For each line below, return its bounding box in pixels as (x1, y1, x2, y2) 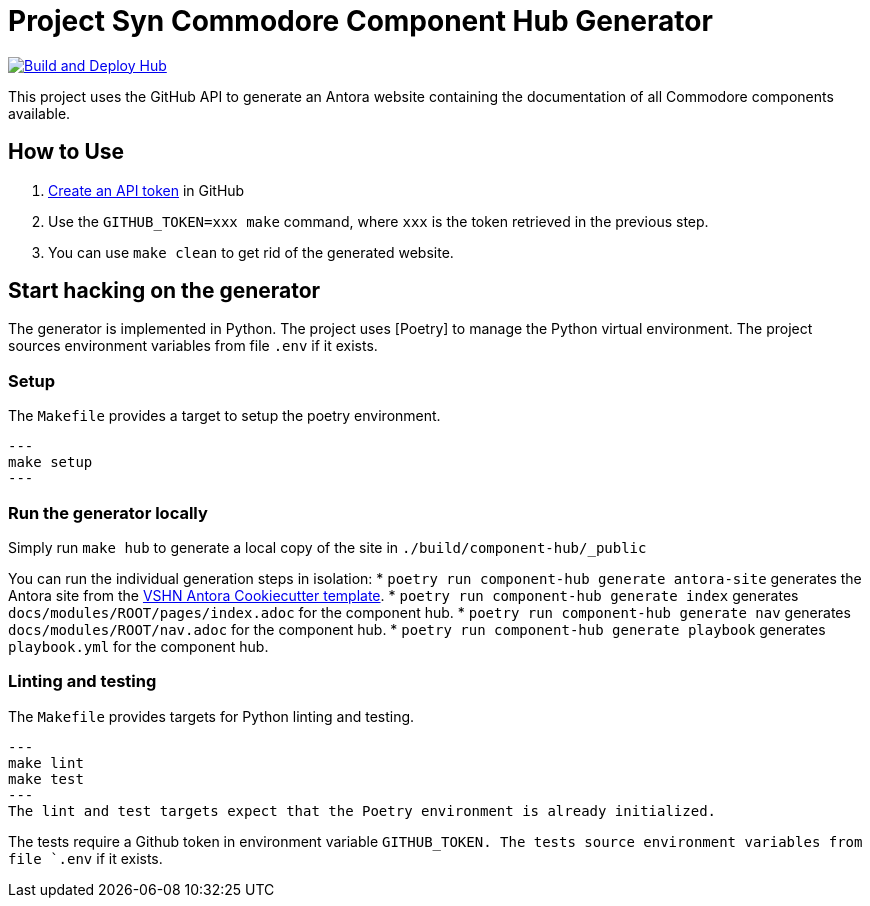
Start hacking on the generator (8, 278, 321, 304)
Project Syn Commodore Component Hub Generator (8, 4, 713, 38)
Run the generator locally (8, 502, 208, 523)
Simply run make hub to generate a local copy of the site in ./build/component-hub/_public (8, 538, 647, 556)
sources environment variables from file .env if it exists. (8, 337, 378, 355)
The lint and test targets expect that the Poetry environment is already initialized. (8, 802, 717, 819)
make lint (8, 754, 84, 771)
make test (8, 770, 84, 787)
